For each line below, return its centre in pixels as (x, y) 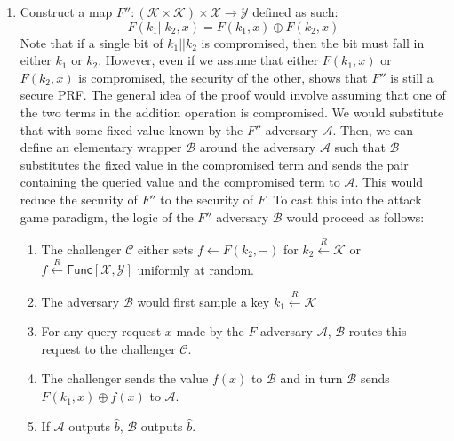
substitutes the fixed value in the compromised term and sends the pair (214, 164)
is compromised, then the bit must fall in (313, 42)
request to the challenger (108, 348)
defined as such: (295, 12)
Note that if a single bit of (92, 42)
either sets (165, 249)
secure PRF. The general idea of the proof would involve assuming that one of (233, 95)
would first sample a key (203, 301)
